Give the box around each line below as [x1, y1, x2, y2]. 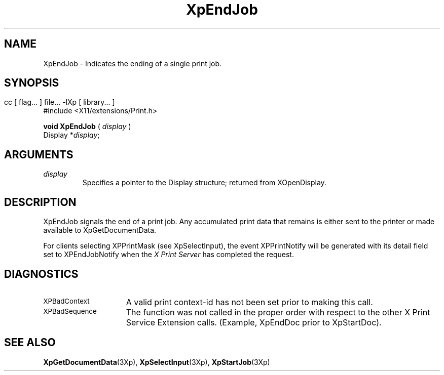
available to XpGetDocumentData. [43, 226, 157, 235]
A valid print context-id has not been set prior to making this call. [126, 297, 373, 307]
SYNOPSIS [4, 76, 59, 90]
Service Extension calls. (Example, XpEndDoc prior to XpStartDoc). [126, 317, 382, 327]
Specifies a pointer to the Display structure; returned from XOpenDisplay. [82, 178, 326, 187]
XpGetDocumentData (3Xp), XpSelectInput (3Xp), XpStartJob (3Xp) [43, 357, 270, 366]
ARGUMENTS [4, 148, 73, 161]
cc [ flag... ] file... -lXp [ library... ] [4, 98, 115, 107]
